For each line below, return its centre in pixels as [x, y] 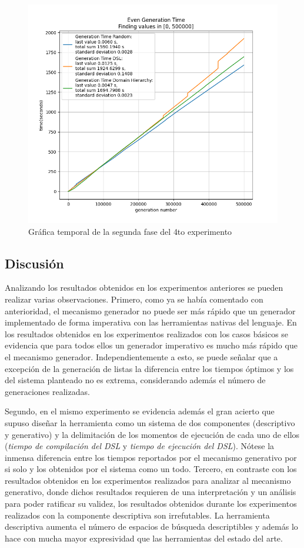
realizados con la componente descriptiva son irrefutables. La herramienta [137, 515]
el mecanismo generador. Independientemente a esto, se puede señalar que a [141, 356]
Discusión [34, 263]
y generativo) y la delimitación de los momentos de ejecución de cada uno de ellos [152, 434]
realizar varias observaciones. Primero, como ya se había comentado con [134, 299]
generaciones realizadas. [47, 391]
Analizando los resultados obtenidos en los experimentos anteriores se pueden [144, 288]
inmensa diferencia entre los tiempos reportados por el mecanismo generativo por [151, 457]
